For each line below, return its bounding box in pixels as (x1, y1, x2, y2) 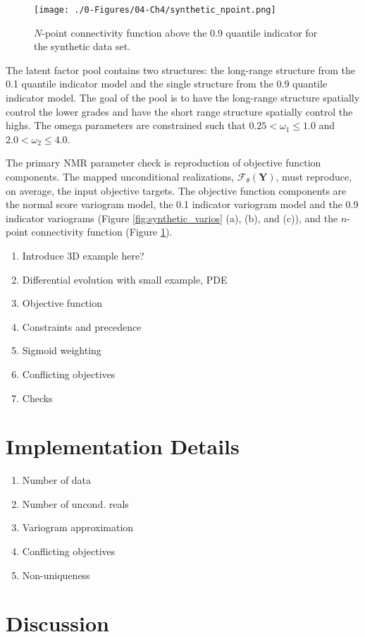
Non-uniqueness (22, 567, 90, 582)
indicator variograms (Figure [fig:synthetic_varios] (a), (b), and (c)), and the (6, 210, 338, 225)
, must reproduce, (276, 169, 352, 183)
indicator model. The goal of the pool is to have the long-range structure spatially (6, 90, 360, 105)
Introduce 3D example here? (22, 248, 144, 262)
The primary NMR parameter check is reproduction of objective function (6, 155, 321, 170)
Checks (22, 390, 53, 405)
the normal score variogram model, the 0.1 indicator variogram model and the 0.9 (6, 197, 359, 212)
